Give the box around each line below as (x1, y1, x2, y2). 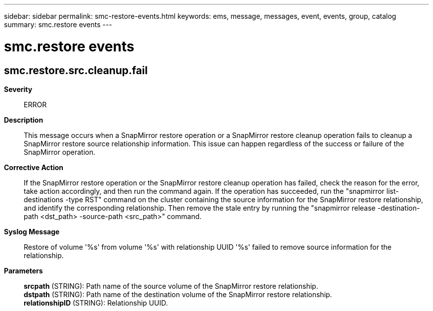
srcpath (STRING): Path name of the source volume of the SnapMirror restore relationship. (24, 281, 318, 290)
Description (4, 115, 43, 124)
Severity (4, 85, 33, 93)
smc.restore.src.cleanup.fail (4, 64, 148, 77)
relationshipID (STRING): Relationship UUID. (24, 298, 168, 307)
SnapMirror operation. (24, 147, 95, 156)
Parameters (4, 266, 43, 275)
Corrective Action (4, 163, 63, 172)
